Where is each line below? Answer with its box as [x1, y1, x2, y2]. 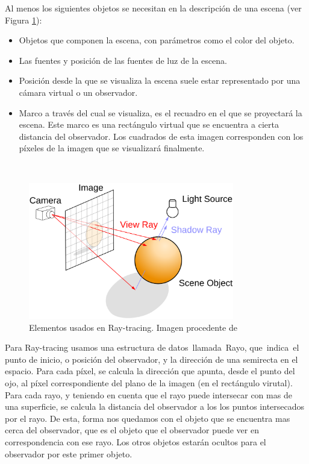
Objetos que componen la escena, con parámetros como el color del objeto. [19, 34, 295, 46]
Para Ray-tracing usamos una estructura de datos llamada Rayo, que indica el [5, 341, 299, 354]
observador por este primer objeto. [5, 447, 133, 460]
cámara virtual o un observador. [19, 86, 138, 98]
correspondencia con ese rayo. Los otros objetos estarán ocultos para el [5, 436, 266, 448]
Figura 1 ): [5, 13, 42, 26]
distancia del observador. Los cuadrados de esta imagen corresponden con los [19, 130, 304, 142]
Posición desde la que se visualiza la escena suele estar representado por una [19, 74, 301, 87]
